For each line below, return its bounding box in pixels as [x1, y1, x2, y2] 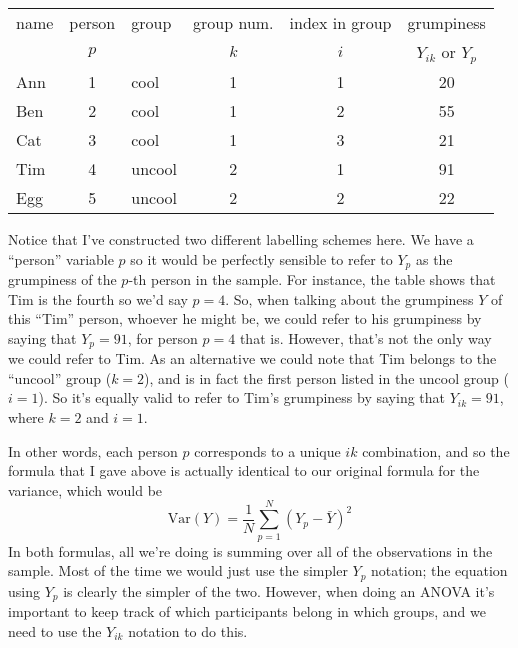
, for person [127, 327, 198, 348]
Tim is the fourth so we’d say [8, 288, 188, 309]
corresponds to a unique [194, 440, 341, 461]
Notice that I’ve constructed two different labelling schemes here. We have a [8, 228, 474, 249]
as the [415, 248, 453, 269]
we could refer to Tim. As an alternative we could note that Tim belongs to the [8, 348, 497, 369]
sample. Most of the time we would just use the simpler [8, 560, 348, 581]
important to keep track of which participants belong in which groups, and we [8, 601, 486, 621]
